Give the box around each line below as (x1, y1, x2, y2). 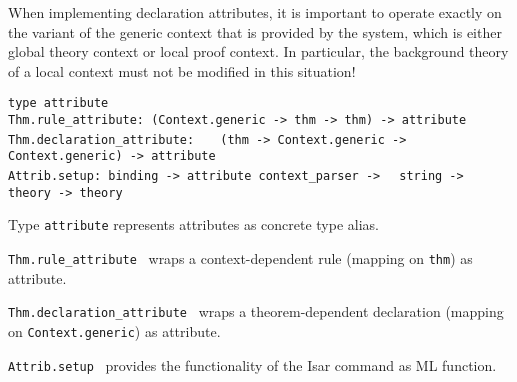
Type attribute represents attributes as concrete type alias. (8, 214, 380, 235)
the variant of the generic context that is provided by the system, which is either (8, 21, 502, 42)
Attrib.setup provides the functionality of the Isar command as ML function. (8, 354, 497, 375)
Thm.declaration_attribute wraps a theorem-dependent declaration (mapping (8, 301, 504, 322)
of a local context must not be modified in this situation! (8, 60, 356, 81)
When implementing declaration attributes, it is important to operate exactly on (8, 2, 502, 22)
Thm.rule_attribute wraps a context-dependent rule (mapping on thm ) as (8, 247, 473, 268)
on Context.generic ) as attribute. (8, 320, 221, 341)
